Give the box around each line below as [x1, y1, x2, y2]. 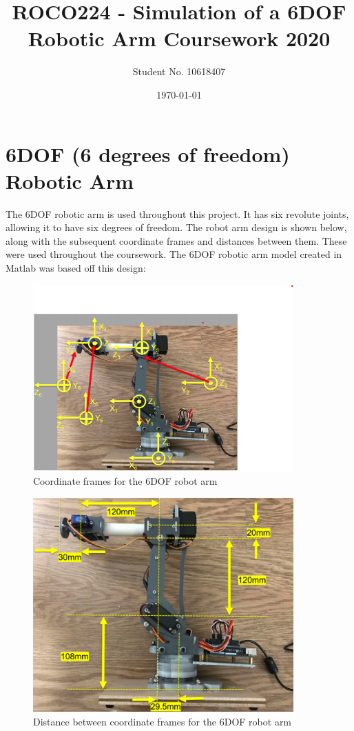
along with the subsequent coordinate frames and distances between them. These [6, 233, 347, 248]
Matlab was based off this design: [6, 261, 146, 274]
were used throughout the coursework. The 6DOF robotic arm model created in [6, 247, 342, 261]
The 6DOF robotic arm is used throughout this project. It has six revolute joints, [6, 206, 349, 221]
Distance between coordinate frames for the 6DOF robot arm [33, 714, 292, 728]
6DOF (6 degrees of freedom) [6, 139, 290, 168]
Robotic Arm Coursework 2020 [28, 24, 331, 52]
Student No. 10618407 [132, 64, 226, 79]
